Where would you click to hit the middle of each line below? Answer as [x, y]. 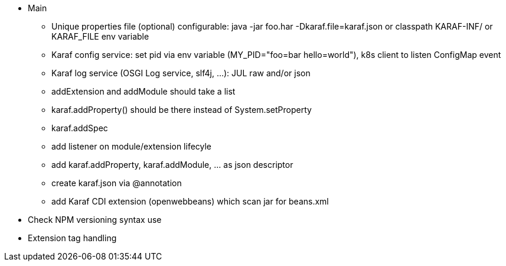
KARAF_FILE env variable [100, 36]
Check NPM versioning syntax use [95, 220]
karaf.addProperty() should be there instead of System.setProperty [182, 110]
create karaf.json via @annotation [117, 183]
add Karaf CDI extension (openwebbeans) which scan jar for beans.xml [190, 201]
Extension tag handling [72, 238]
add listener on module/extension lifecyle [132, 146]
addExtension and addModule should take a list [143, 91]
